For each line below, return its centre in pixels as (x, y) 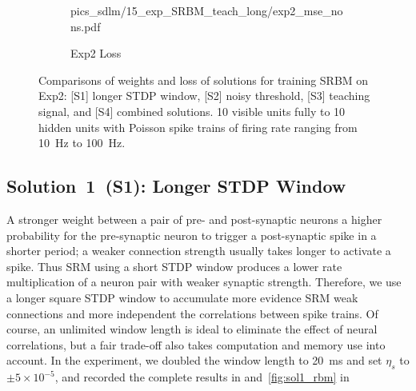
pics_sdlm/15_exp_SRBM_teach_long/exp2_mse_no (207, 10)
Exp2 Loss (96, 53)
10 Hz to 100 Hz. (82, 143)
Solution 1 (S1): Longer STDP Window (176, 186)
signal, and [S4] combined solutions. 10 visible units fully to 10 (192, 111)
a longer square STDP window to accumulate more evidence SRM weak (182, 297)
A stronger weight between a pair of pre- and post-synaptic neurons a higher (194, 219)
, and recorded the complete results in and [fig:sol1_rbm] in (202, 377)
